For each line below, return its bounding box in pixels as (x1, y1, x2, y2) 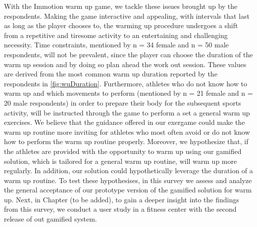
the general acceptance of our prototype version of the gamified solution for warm (4, 185, 252, 195)
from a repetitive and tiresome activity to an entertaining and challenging (4, 30, 228, 40)
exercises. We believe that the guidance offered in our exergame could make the (4, 117, 245, 127)
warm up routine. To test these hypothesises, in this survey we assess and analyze (4, 175, 252, 185)
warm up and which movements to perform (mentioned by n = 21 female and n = (4, 88, 253, 98)
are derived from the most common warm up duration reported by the (4, 69, 217, 79)
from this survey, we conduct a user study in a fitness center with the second (4, 204, 237, 214)
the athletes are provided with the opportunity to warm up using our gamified (4, 146, 242, 156)
